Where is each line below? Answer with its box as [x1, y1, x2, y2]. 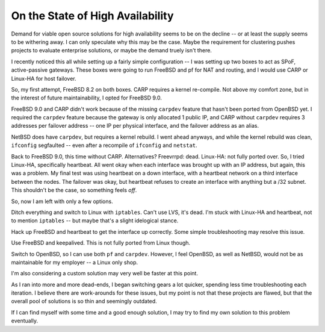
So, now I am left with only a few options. [11, 198, 114, 205]
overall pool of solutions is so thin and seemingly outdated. [11, 298, 158, 305]
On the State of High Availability [11, 9, 174, 22]
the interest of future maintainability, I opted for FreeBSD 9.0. [11, 94, 162, 102]
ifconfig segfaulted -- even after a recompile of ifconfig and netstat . [11, 142, 198, 149]
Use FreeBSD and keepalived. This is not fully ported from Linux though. [11, 239, 191, 246]
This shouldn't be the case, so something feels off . [11, 187, 137, 194]
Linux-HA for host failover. [11, 75, 76, 82]
